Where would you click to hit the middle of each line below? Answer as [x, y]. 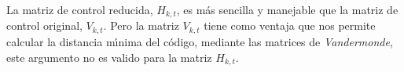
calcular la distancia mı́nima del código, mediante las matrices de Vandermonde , [200, 41]
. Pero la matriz [141, 25]
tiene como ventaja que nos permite [290, 25]
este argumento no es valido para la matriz [109, 57]
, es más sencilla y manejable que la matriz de [287, 9]
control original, [44, 25]
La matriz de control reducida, [80, 9]
